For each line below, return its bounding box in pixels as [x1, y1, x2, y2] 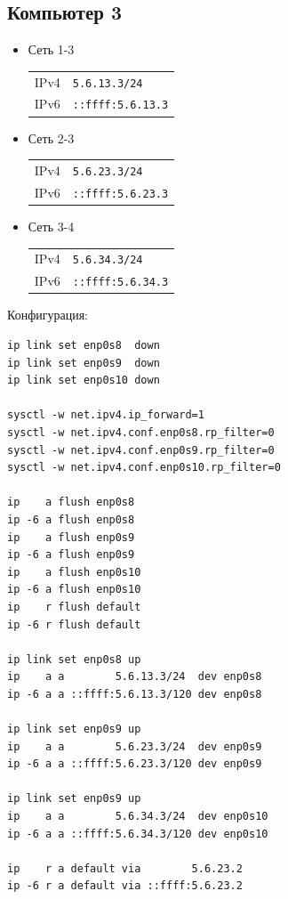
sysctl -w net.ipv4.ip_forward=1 [7, 409, 204, 422]
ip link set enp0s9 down [7, 356, 160, 369]
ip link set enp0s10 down [7, 374, 160, 387]
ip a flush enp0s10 [7, 565, 141, 579]
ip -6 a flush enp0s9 [7, 548, 135, 562]
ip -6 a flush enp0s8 [7, 513, 135, 526]
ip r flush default [7, 600, 141, 613]
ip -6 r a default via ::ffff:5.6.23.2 [7, 879, 243, 893]
